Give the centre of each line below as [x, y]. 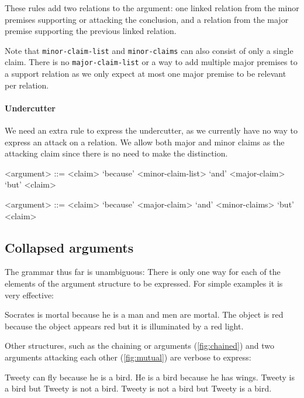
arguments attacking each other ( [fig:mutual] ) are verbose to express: [128, 357]
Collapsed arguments [69, 247]
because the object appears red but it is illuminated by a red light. [124, 326]
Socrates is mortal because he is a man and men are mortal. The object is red [144, 314]
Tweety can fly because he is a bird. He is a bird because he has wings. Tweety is [150, 377]
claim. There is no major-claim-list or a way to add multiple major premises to [151, 62]
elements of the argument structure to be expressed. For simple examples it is [144, 283]
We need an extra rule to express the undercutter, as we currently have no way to [151, 130]
